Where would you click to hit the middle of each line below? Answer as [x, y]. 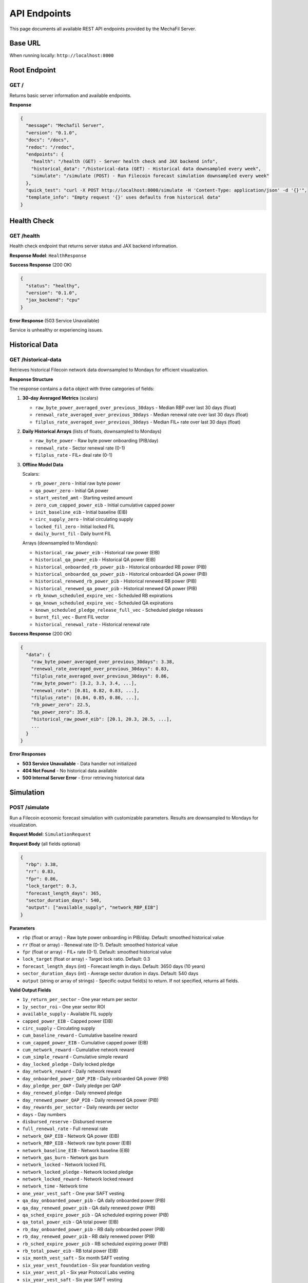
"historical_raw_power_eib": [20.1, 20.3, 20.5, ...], [101, 719]
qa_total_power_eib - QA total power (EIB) [71, 1222]
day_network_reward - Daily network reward [72, 1071]
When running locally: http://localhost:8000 [62, 55]
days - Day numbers [44, 1114]
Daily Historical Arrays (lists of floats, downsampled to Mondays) [92, 432]
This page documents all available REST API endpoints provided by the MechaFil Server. [103, 29]
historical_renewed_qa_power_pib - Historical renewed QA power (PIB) [116, 588]
